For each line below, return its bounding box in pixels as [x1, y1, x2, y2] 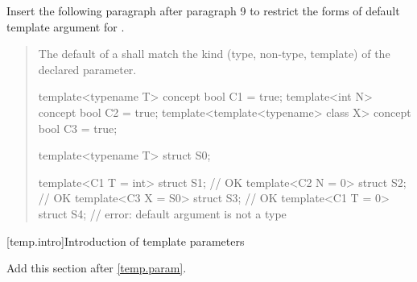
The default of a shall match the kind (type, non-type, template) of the [38, 45, 390, 62]
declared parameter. [38, 60, 137, 77]
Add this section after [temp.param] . [6, 259, 187, 276]
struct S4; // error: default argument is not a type [38, 205, 287, 222]
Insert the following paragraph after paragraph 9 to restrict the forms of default [6, 2, 400, 19]
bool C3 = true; [38, 119, 118, 136]
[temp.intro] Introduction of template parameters [6, 232, 245, 249]
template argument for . [6, 18, 125, 35]
